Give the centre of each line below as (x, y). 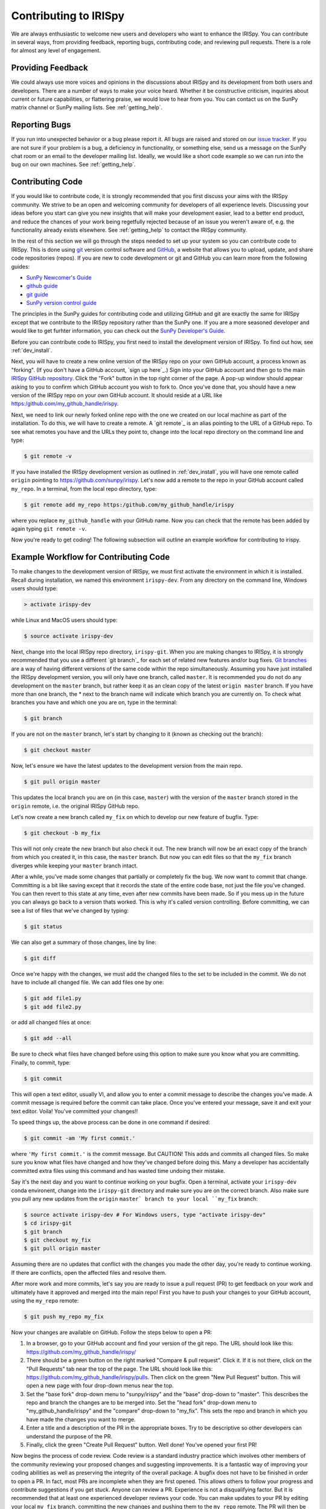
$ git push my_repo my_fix (64, 1316)
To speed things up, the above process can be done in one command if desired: (111, 1122)
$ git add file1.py (53, 998)
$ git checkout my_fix (57, 1240)
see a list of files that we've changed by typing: (70, 910)
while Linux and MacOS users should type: (64, 620)
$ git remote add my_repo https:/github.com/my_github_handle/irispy (129, 505)
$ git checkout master (57, 750)
